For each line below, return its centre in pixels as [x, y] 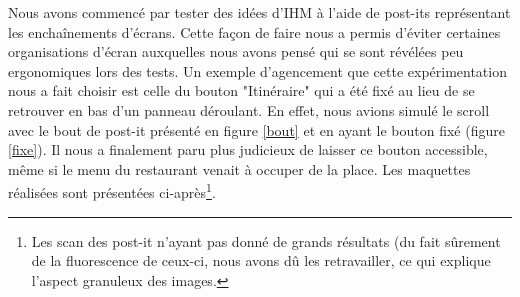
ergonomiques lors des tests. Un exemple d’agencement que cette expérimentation [257, 70]
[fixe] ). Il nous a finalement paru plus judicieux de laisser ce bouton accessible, [248, 149]
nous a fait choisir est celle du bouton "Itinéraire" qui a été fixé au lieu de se [241, 90]
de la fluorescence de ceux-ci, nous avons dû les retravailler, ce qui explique [261, 260]
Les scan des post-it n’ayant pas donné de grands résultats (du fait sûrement [266, 240]
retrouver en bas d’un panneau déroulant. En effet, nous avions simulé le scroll [249, 109]
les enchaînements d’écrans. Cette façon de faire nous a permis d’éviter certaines [254, 31]
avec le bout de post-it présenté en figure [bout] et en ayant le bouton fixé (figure [256, 129]
